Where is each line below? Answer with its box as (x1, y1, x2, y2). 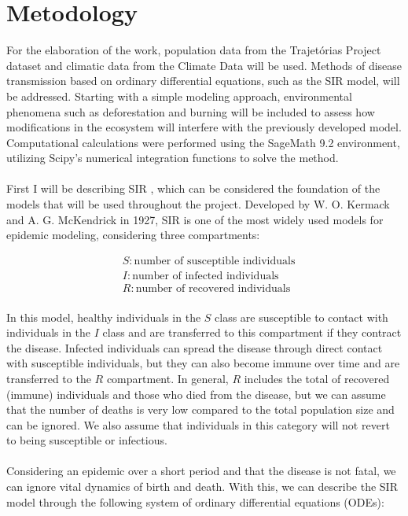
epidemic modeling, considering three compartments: (6, 227, 260, 243)
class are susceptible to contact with (215, 308, 388, 325)
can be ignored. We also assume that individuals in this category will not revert (6, 416, 390, 433)
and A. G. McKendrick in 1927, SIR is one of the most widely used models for (6, 211, 384, 227)
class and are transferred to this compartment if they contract (102, 324, 402, 341)
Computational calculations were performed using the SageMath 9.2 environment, (6, 134, 400, 150)
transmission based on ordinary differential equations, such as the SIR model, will (6, 72, 400, 89)
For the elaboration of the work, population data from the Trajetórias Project (6, 42, 381, 58)
